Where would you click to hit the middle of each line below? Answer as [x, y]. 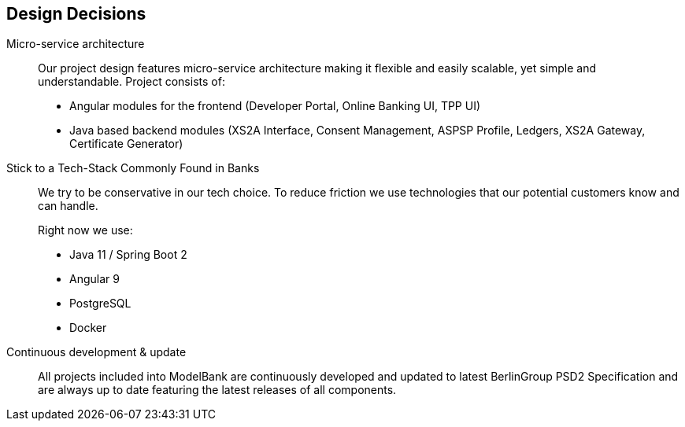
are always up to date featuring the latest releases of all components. [217, 390]
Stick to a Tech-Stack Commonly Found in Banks [133, 168]
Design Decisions [76, 14]
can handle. [68, 206]
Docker [88, 328]
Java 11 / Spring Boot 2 [128, 255]
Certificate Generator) [126, 144]
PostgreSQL [100, 304]
